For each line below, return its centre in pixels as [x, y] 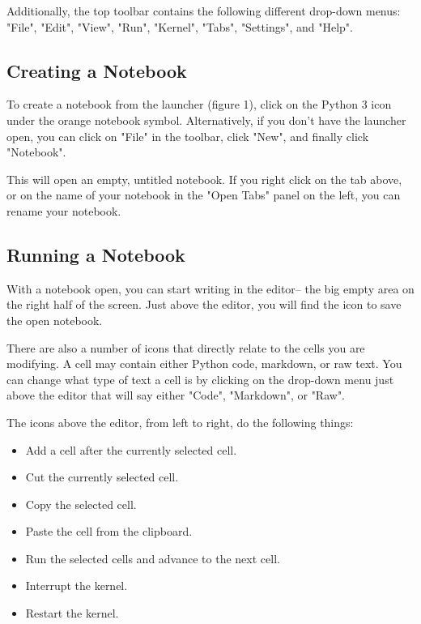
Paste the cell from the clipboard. [109, 531]
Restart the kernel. [72, 613]
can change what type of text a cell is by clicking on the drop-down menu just [200, 379]
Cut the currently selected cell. [102, 477]
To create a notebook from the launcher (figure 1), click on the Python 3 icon [199, 104]
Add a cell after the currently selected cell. [131, 449]
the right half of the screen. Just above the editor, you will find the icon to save [204, 304]
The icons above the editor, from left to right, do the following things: [180, 422]
